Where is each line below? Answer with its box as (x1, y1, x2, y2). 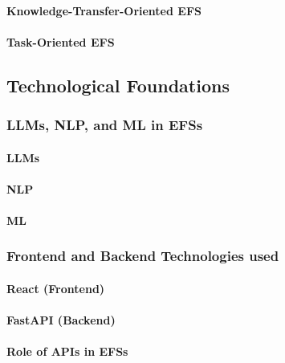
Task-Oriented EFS (6, 33, 115, 50)
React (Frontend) (6, 280, 105, 296)
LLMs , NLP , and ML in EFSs (6, 115, 203, 135)
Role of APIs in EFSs (6, 343, 128, 360)
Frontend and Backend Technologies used (6, 246, 279, 266)
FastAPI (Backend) (6, 312, 116, 328)
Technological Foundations (6, 72, 230, 97)
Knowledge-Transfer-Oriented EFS (6, 2, 202, 18)
